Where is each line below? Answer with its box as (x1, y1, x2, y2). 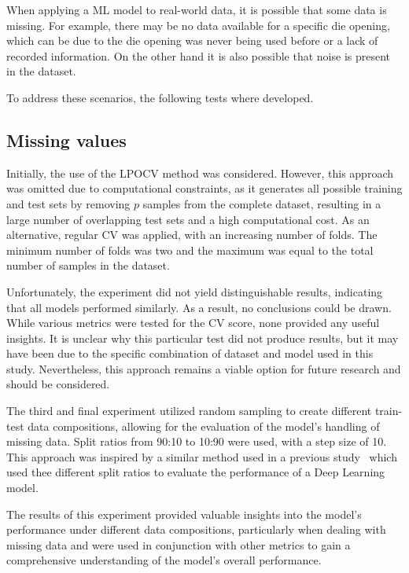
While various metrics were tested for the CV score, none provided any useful (6, 314, 380, 331)
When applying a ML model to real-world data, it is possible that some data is (6, 2, 387, 17)
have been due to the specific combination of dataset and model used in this (6, 345, 374, 362)
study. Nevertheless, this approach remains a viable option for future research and (6, 360, 401, 376)
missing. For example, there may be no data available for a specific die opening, (6, 17, 390, 33)
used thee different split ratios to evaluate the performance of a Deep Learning (6, 464, 385, 480)
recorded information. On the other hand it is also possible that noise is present (6, 47, 391, 64)
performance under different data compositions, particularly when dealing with (6, 521, 386, 538)
